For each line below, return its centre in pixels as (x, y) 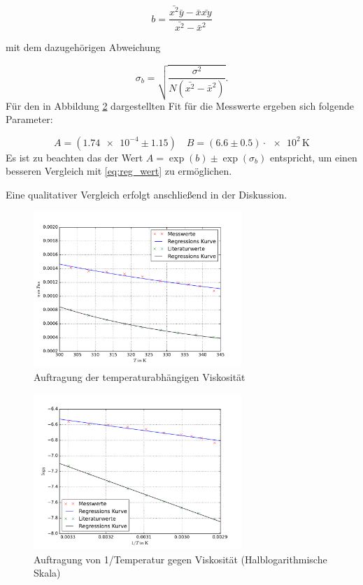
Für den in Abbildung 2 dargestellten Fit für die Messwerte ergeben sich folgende (180, 105)
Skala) (47, 573)
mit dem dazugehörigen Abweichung (83, 47)
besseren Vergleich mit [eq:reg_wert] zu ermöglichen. (119, 171)
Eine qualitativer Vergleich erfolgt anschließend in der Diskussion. (147, 195)
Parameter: (29, 119)
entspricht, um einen (313, 157)
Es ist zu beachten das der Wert (74, 157)
